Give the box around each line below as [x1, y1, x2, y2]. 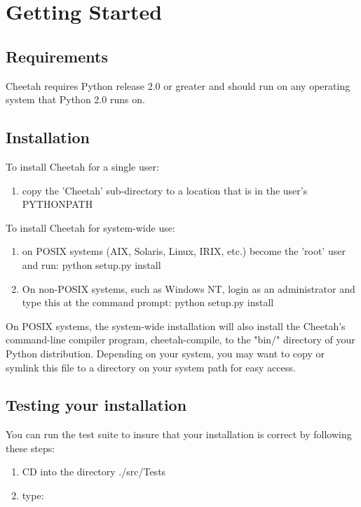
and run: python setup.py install [22, 257, 161, 272]
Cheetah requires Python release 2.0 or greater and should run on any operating [6, 78, 350, 93]
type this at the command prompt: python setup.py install [22, 295, 274, 310]
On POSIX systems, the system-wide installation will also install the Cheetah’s [6, 318, 346, 333]
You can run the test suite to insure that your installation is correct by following [6, 427, 352, 442]
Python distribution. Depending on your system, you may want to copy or [6, 345, 325, 360]
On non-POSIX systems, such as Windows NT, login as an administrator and [22, 281, 355, 296]
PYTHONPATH [22, 197, 93, 211]
